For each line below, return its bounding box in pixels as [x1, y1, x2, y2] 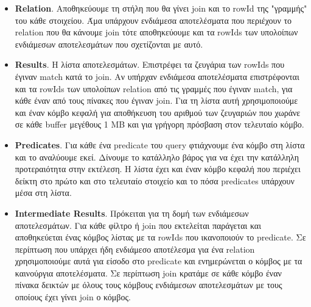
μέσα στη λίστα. [15, 186, 72, 199]
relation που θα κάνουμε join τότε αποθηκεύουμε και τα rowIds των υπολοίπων [15, 26, 298, 38]
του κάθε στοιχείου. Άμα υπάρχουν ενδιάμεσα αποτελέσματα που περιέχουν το [15, 13, 292, 26]
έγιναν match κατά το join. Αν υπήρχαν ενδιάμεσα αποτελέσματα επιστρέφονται [15, 70, 299, 82]
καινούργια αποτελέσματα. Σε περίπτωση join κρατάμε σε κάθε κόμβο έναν [15, 266, 282, 279]
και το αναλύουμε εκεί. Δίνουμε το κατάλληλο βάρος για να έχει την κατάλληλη [15, 150, 299, 163]
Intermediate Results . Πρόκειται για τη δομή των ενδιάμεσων [15, 206, 249, 219]
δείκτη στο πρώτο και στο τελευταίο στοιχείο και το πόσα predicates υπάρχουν [15, 174, 295, 187]
